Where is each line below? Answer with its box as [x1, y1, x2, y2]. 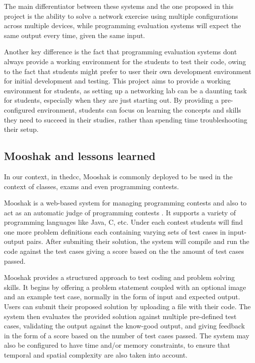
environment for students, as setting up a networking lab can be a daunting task [4, 85, 247, 95]
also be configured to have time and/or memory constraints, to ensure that [4, 340, 230, 350]
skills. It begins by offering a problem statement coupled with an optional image [4, 282, 246, 292]
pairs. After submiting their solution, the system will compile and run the [26, 236, 250, 246]
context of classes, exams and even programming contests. [4, 181, 179, 191]
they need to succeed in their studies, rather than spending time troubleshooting [4, 114, 248, 124]
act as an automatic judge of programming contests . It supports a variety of [4, 207, 236, 217]
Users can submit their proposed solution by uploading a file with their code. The [4, 301, 251, 312]
